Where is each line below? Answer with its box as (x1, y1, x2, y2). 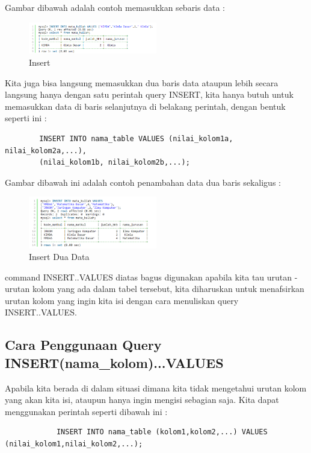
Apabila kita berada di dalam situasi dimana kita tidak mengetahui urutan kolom (5, 381, 307, 394)
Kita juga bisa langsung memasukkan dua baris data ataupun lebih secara (5, 76, 279, 89)
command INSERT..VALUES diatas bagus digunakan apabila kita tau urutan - (5, 270, 298, 283)
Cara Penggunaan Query (5, 335, 162, 354)
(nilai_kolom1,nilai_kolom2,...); (5, 440, 143, 449)
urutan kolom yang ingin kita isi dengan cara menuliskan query (5, 294, 239, 306)
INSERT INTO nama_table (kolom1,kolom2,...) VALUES (56, 428, 268, 437)
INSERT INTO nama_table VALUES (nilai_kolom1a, (39, 134, 233, 143)
